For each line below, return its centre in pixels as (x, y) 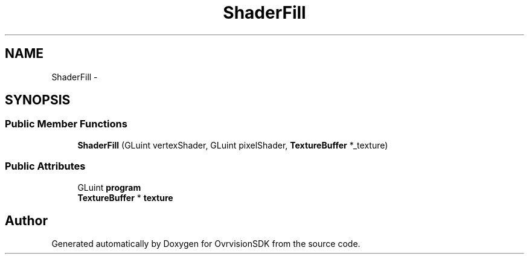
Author (26, 220)
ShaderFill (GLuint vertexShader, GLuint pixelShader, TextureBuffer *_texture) (233, 145)
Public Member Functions (66, 124)
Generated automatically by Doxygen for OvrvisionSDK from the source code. (206, 244)
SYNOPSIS (38, 100)
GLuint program (109, 187)
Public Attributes (45, 166)
